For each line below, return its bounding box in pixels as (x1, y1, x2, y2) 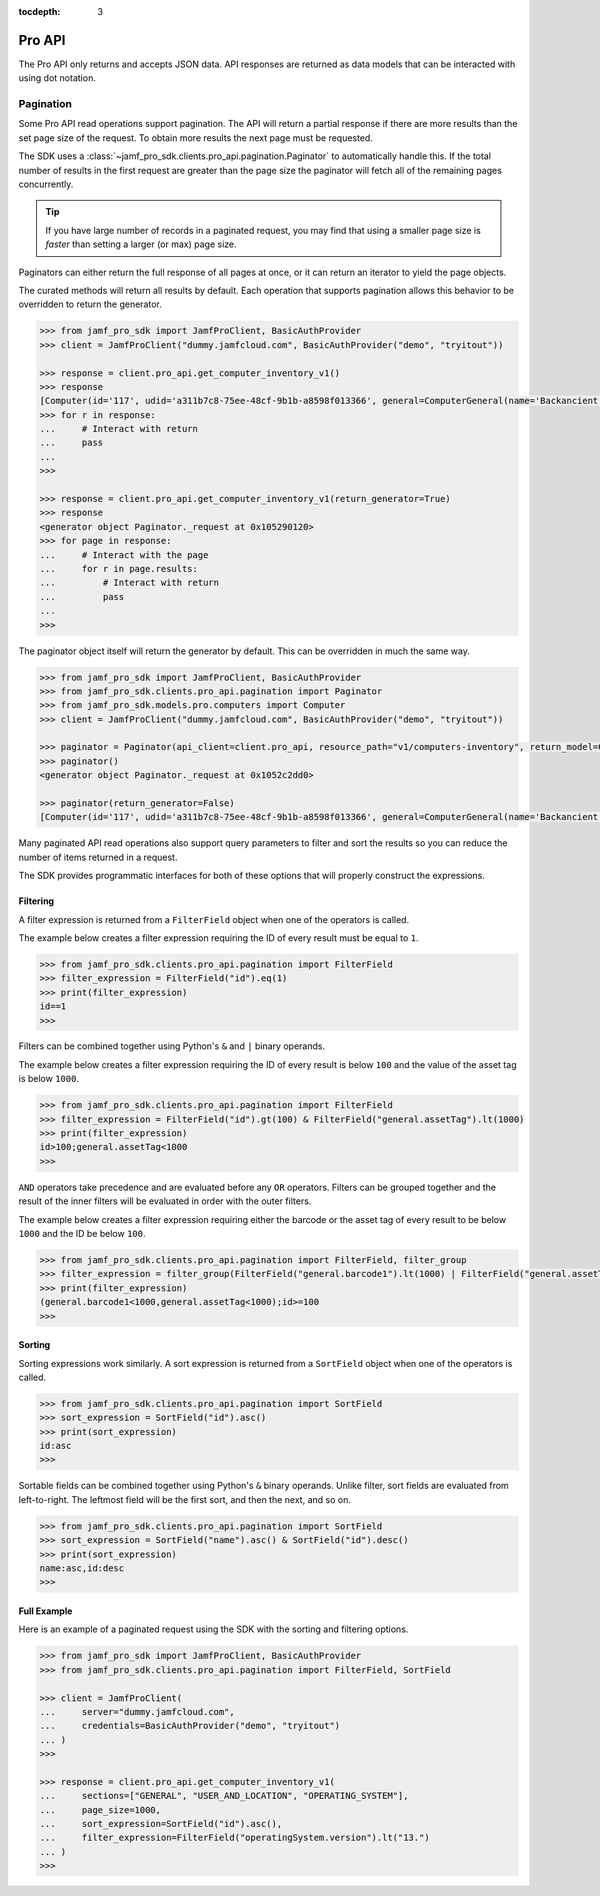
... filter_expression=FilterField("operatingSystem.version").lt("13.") (39, 1832, 430, 1844)
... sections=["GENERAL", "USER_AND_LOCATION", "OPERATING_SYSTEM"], (39, 1790, 409, 1802)
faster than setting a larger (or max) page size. (45, 238, 237, 250)
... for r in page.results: (39, 563, 199, 574)
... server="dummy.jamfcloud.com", (39, 1706, 235, 1717)
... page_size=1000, (39, 1804, 162, 1815)
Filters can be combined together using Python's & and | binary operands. (18, 1040, 325, 1052)
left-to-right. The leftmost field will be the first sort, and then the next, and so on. (18, 1493, 352, 1505)
